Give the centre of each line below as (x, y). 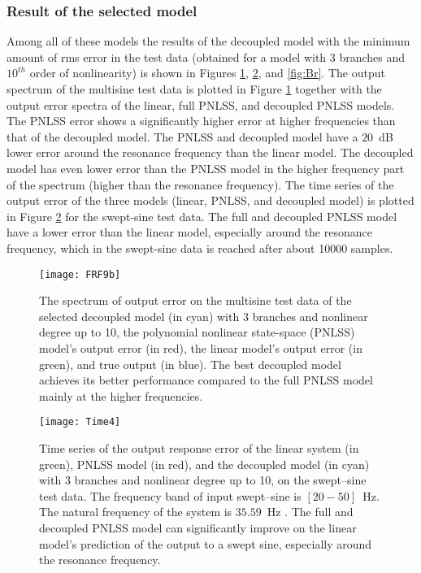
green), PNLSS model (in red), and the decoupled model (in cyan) (204, 464)
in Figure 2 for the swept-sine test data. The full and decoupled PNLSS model (202, 216)
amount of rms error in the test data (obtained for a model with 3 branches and (206, 56)
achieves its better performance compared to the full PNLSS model (206, 380)
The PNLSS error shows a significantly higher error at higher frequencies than (201, 121)
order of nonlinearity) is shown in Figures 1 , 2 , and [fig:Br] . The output (207, 73)
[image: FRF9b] (80, 274)
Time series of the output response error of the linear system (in (199, 448)
